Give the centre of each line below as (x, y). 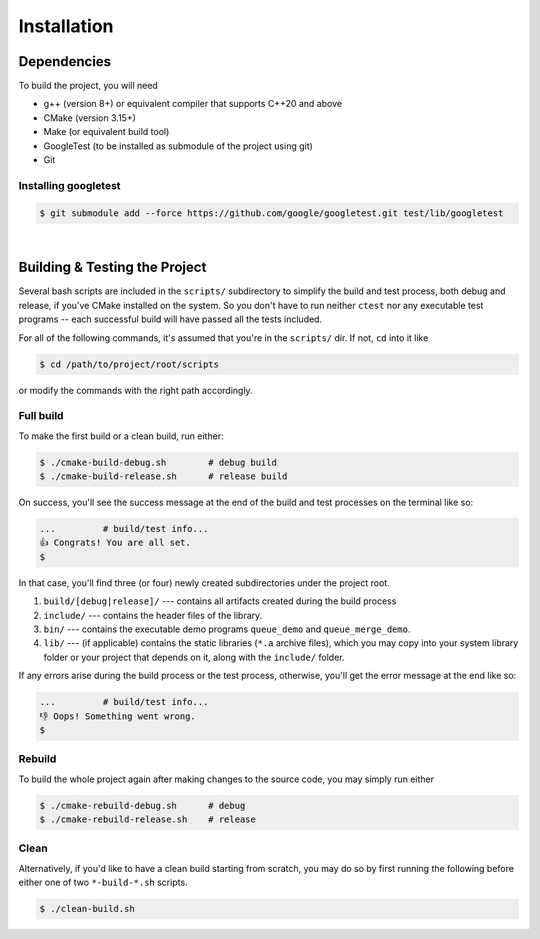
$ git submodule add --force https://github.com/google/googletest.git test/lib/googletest (271, 213)
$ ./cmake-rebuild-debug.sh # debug (142, 805)
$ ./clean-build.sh (87, 909)
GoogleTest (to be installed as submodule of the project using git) (178, 146)
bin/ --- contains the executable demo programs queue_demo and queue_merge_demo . (227, 629)
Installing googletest (69, 185)
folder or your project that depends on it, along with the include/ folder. (194, 657)
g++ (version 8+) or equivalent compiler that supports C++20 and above (193, 104)
